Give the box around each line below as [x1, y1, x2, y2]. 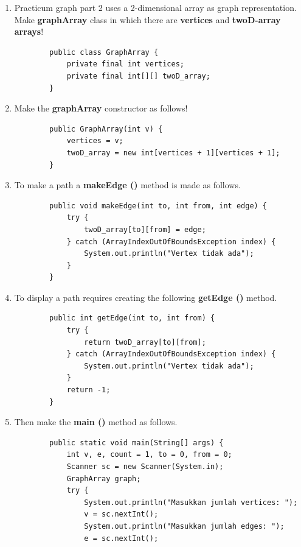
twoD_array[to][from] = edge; [84, 225, 206, 234]
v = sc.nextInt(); [84, 510, 159, 519]
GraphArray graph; [66, 474, 141, 483]
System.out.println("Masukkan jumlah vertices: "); [84, 498, 298, 507]
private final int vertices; [66, 60, 184, 69]
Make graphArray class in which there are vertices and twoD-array [14, 13, 281, 26]
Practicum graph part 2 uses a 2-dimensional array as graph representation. [14, 1, 297, 13]
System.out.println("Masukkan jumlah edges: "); [84, 521, 285, 531]
